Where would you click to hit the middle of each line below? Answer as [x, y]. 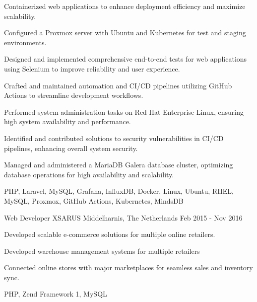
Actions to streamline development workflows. [74, 95]
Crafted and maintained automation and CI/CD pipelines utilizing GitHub [118, 85]
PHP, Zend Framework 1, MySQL [56, 294]
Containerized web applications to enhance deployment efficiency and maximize [125, 6]
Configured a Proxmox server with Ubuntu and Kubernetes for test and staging [125, 33]
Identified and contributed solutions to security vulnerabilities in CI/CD [114, 138]
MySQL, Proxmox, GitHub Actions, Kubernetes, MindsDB [94, 200]
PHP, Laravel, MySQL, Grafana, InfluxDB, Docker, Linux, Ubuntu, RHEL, [119, 191]
